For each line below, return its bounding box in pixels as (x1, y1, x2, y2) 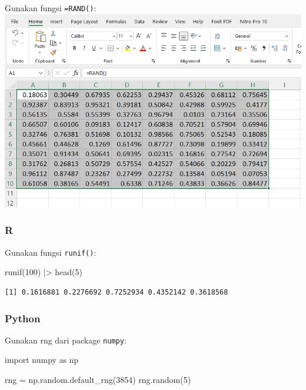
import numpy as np (5, 353, 79, 366)
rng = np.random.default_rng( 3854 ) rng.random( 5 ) (5, 374, 191, 386)
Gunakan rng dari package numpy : (5, 333, 127, 346)
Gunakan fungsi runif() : (5, 246, 97, 258)
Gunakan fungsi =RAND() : (5, 2, 97, 14)
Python (5, 310, 41, 325)
